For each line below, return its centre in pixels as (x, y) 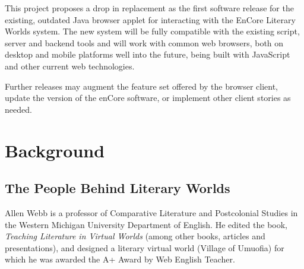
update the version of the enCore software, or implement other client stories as (148, 98)
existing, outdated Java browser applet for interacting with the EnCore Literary (150, 19)
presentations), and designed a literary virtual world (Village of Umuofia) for (145, 247)
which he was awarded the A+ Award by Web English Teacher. (120, 259)
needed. (18, 109)
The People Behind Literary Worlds (118, 188)
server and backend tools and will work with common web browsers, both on (144, 42)
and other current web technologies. (70, 66)
